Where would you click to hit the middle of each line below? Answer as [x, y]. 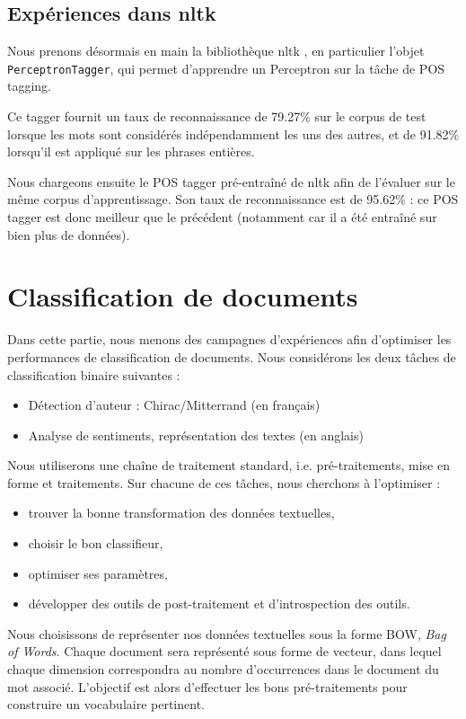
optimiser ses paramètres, [98, 573]
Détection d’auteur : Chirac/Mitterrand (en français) [174, 405]
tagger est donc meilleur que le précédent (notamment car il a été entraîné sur [222, 217]
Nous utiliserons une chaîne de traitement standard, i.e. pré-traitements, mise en [229, 465]
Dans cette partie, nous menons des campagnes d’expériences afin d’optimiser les [229, 339]
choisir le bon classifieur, [96, 543]
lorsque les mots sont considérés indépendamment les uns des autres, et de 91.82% [233, 133]
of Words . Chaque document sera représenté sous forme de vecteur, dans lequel [224, 651]
